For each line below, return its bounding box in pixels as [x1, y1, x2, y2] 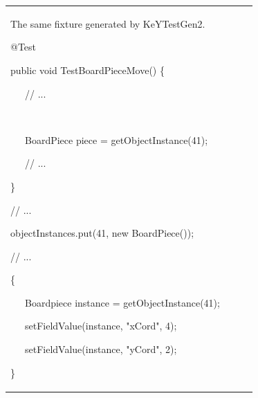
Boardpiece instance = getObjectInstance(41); [24, 295, 220, 309]
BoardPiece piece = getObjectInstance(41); [24, 132, 208, 147]
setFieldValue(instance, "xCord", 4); [24, 318, 177, 333]
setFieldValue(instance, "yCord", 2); [24, 342, 177, 356]
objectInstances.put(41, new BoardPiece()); [10, 226, 194, 240]
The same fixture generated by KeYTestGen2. [10, 16, 205, 30]
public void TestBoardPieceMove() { [10, 62, 165, 77]
